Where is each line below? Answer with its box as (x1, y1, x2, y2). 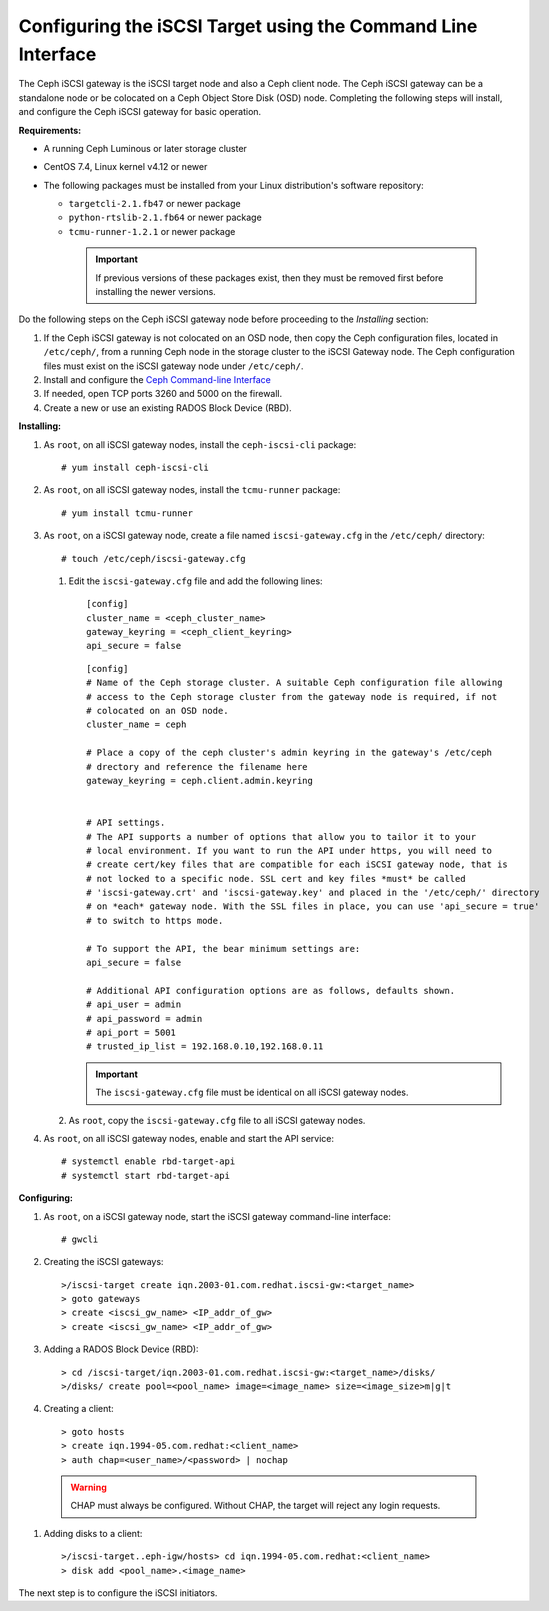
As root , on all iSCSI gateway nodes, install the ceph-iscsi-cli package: (43, 438, 357, 450)
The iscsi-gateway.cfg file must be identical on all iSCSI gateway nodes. (95, 1086, 409, 1099)
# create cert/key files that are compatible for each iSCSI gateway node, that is (86, 859, 509, 870)
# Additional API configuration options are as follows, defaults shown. (86, 985, 456, 996)
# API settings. (86, 817, 166, 829)
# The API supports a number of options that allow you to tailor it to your (86, 831, 477, 842)
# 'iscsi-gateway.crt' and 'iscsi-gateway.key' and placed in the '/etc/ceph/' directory (86, 887, 540, 899)
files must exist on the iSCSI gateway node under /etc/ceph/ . (43, 360, 304, 372)
